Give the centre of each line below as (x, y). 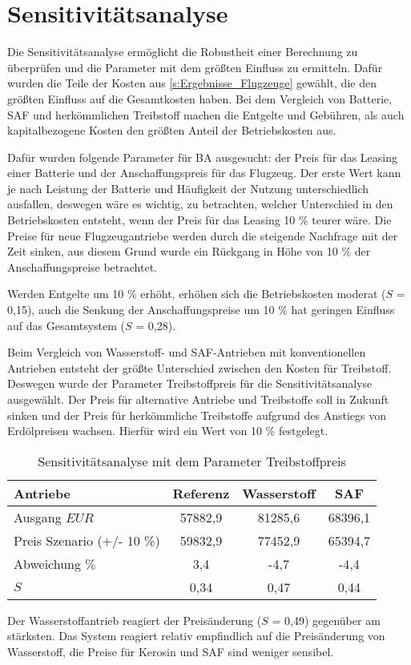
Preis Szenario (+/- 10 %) (87, 540)
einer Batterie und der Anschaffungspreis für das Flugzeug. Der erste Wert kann (204, 173)
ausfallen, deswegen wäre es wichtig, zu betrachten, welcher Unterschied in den (200, 204)
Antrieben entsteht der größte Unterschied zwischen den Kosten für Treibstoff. (199, 367)
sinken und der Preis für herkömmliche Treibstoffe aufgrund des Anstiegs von (197, 415)
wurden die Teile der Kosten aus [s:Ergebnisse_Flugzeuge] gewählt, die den (192, 83)
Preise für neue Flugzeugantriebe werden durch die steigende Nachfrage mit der (203, 235)
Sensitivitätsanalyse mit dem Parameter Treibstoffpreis (192, 461)
